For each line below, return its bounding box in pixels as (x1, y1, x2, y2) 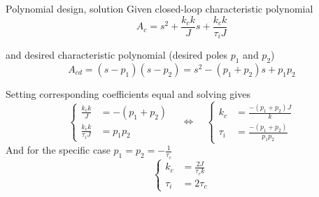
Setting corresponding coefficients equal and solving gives (6, 86, 250, 101)
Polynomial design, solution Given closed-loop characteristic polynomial (6, 1, 313, 15)
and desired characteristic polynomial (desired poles (6, 48, 228, 62)
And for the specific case (6, 143, 111, 157)
